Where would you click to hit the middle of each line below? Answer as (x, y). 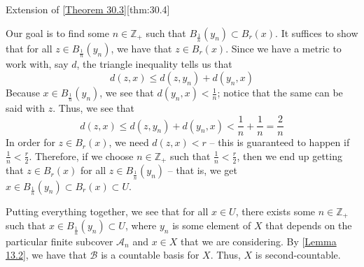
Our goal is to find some (57, 33)
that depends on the (309, 225)
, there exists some (275, 211)
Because (23, 93)
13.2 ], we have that (46, 255)
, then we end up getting (289, 156)
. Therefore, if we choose (81, 156)
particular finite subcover (59, 241)
